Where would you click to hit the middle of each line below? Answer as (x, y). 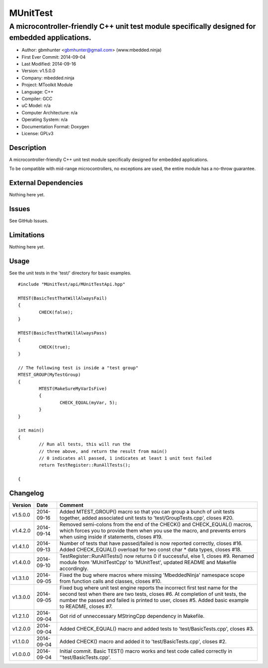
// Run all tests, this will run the (85, 444)
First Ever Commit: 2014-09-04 (54, 57)
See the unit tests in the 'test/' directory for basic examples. (70, 273)
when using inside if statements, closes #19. (111, 537)
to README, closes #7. (86, 606)
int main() (31, 430)
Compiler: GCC (37, 98)
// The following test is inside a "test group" (78, 368)
